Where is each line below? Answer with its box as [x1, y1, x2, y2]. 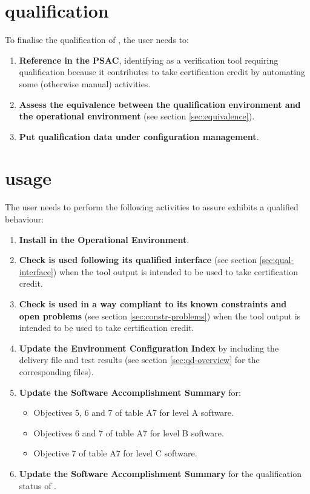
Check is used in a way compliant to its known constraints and [19, 297, 287, 310]
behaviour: [5, 213, 44, 225]
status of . [19, 479, 57, 492]
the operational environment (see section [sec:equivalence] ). [19, 110, 255, 122]
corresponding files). [19, 365, 94, 378]
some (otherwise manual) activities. [19, 77, 151, 90]
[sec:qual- [259, 253, 294, 266]
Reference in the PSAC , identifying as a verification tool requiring [19, 53, 279, 66]
